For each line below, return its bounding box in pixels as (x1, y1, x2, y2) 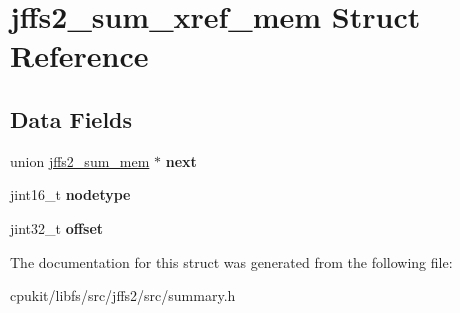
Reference (10, 35, 149, 76)
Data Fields (10, 103, 133, 134)
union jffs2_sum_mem (10, 150, 150, 171)
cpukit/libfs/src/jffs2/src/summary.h (10, 285, 236, 306)
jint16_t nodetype (10, 184, 131, 205)
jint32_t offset (10, 217, 104, 238)
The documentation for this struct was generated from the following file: (10, 251, 453, 272)
